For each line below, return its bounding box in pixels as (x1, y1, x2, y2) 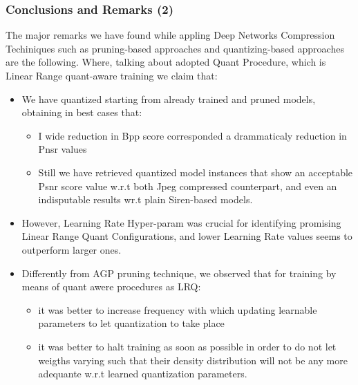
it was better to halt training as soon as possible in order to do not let (38, 339, 337, 353)
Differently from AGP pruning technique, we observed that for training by (21, 265, 337, 280)
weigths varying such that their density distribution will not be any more (38, 353, 348, 367)
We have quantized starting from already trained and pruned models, (21, 91, 316, 106)
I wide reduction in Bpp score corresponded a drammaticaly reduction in (38, 128, 347, 142)
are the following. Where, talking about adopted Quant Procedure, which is (6, 55, 326, 69)
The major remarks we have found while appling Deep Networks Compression (6, 28, 335, 42)
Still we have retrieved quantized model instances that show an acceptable (38, 165, 353, 179)
